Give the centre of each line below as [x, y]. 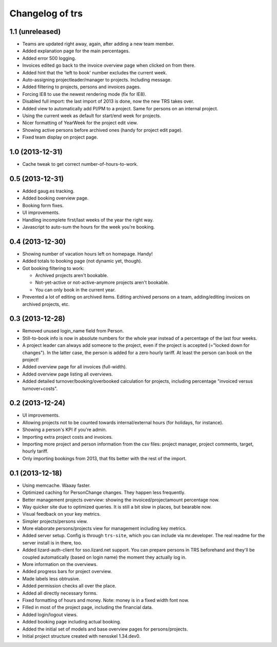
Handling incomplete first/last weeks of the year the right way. [88, 220]
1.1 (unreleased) [35, 32]
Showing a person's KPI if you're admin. [65, 430]
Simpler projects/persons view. [55, 521]
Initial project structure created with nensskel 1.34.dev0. [81, 636]
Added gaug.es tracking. [48, 191]
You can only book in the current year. [75, 289]
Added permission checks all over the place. [69, 586]
